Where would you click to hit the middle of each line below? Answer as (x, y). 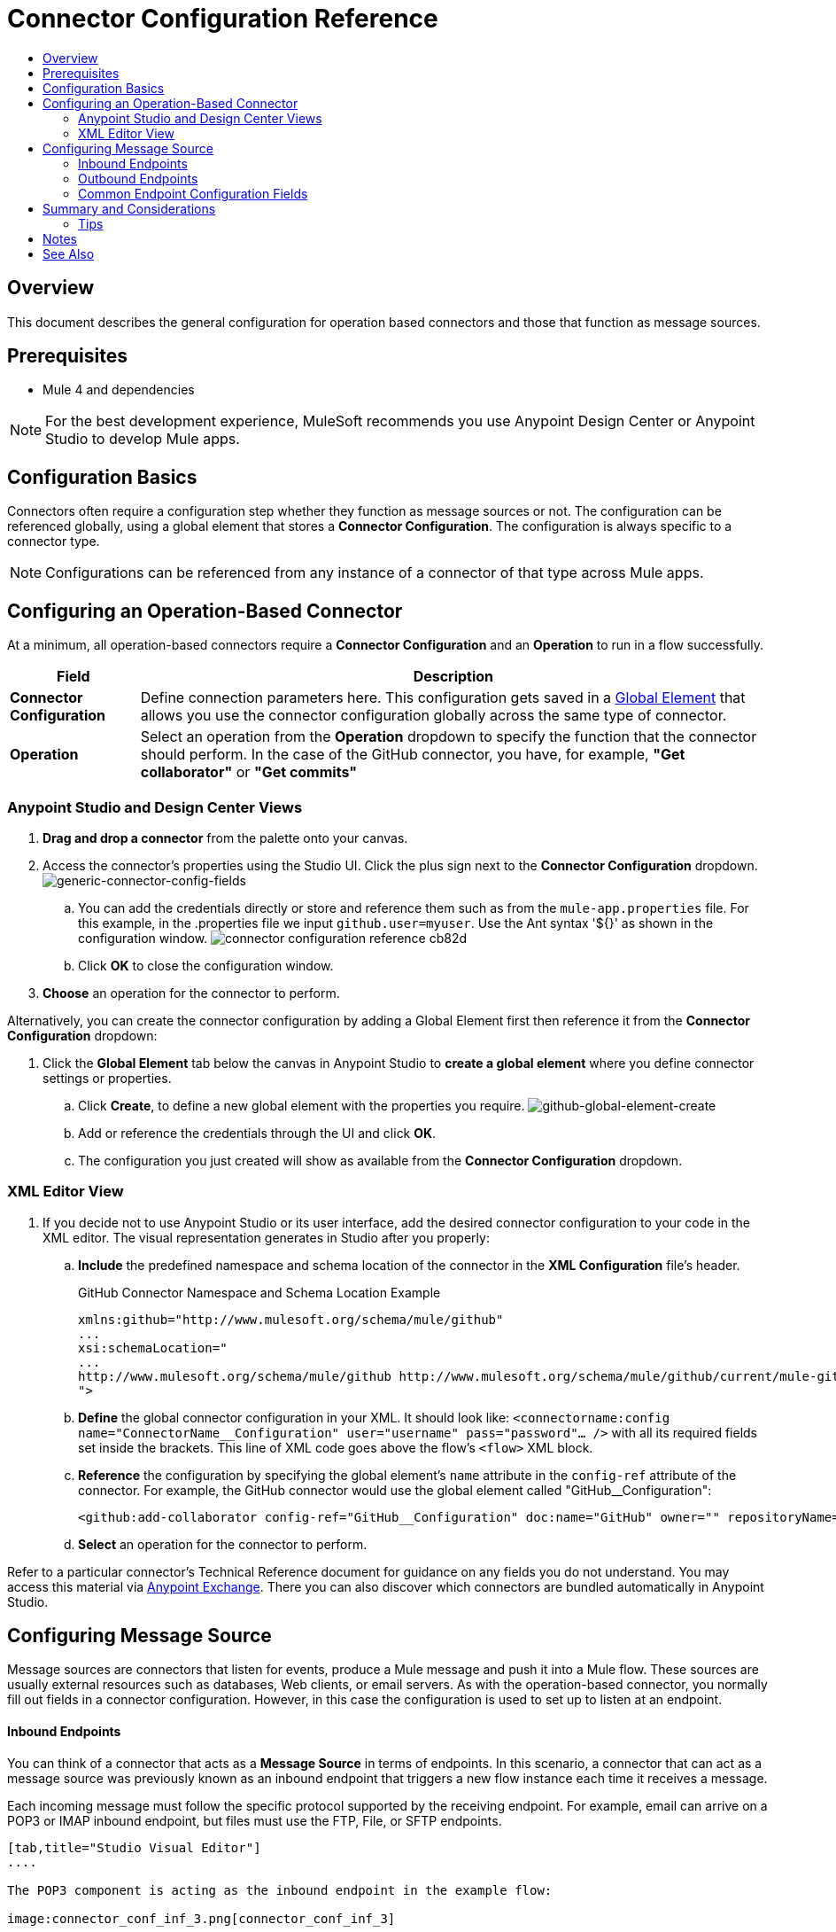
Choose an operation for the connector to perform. (191, 993)
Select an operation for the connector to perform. (223, 1544)
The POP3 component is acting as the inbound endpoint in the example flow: (280, 1890)
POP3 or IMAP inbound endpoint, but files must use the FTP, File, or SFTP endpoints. (255, 1820)
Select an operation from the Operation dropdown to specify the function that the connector (449, 737)
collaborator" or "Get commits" (249, 772)
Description (453, 677)
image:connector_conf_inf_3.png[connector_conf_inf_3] (201, 1918)
